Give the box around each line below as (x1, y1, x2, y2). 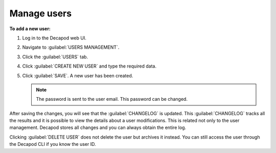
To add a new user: (9, 26, 51, 32)
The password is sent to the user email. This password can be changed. (36, 96, 188, 102)
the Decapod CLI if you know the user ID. (9, 141, 97, 147)
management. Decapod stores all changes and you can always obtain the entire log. (9, 124, 187, 130)
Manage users (9, 8, 72, 19)
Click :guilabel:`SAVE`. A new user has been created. (22, 72, 133, 79)
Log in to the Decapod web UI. (22, 35, 86, 41)
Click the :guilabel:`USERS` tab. (22, 54, 88, 60)
